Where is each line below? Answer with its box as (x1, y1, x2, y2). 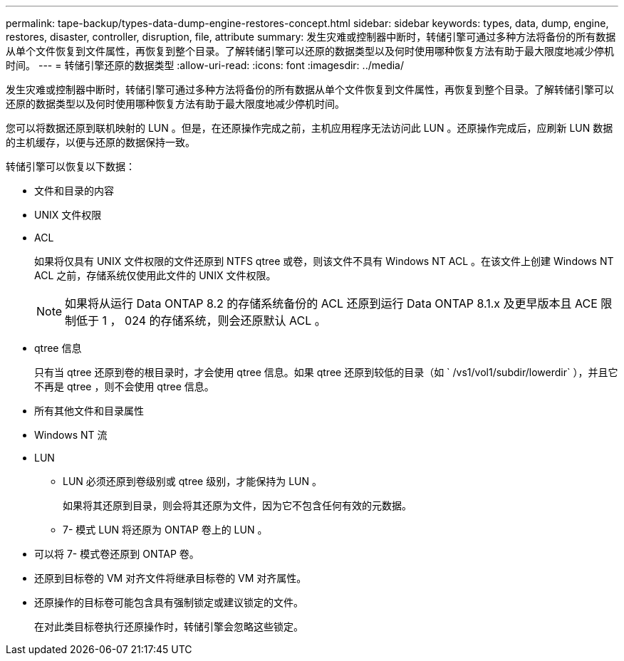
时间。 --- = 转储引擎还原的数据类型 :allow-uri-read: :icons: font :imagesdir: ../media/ (6, 59, 405, 71)
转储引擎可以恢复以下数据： (6, 160, 135, 172)
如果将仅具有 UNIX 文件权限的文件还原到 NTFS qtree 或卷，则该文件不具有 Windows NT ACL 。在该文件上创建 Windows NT (34, 255, 614, 267)
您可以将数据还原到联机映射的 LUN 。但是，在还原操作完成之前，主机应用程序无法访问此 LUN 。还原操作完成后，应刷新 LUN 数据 (6, 122, 613, 134)
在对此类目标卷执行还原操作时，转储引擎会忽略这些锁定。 (34, 620, 303, 633)
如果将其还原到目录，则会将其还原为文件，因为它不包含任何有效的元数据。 (63, 499, 412, 511)
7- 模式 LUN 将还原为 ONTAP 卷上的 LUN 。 (63, 524, 268, 536)
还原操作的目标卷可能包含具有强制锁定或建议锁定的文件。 (34, 596, 303, 608)
